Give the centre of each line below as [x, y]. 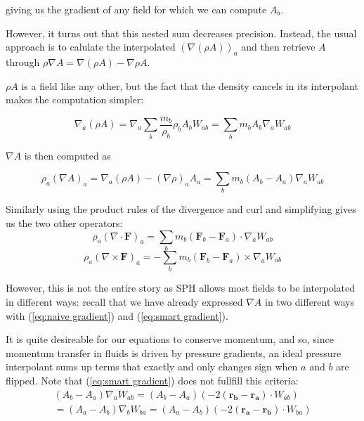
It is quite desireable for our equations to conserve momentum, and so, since [170, 339]
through [23, 61]
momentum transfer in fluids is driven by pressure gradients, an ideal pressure [174, 352]
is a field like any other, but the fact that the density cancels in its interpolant [190, 85]
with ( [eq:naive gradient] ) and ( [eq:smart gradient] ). [117, 315]
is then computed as [67, 155]
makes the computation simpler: [75, 99]
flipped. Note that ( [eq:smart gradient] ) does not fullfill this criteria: [152, 380]
